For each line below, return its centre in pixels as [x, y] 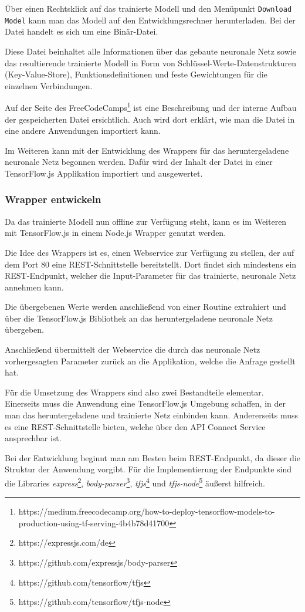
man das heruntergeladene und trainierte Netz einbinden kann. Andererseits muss [151, 415]
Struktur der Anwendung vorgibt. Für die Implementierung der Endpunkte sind [148, 469]
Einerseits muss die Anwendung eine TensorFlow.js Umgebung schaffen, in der [145, 403]
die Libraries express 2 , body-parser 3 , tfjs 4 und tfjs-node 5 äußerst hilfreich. [135, 482]
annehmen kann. [34, 287]
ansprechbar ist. [33, 438]
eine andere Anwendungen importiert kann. [83, 131]
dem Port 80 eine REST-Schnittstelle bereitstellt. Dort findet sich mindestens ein [151, 264]
